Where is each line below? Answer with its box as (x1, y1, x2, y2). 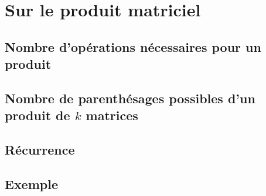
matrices (86, 106, 138, 124)
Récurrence (5, 141, 75, 159)
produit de (5, 106, 70, 124)
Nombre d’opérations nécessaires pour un (5, 37, 261, 55)
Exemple (5, 174, 58, 192)
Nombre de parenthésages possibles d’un (5, 89, 255, 107)
